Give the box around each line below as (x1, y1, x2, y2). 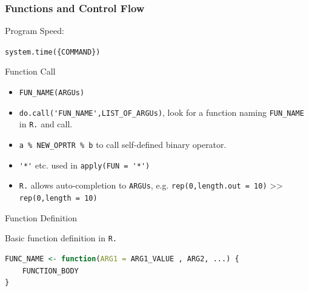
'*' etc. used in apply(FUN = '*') (19, 158, 150, 171)
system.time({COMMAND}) (5, 47, 101, 56)
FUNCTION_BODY (22, 266, 79, 275)
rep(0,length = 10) (19, 194, 98, 202)
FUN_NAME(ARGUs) (19, 89, 85, 98)
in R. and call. (19, 118, 73, 130)
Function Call (5, 65, 56, 78)
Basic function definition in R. (5, 232, 117, 244)
